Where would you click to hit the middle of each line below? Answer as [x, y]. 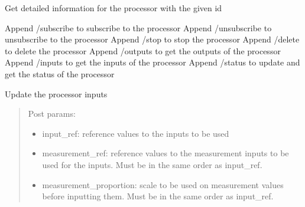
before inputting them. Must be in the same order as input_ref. [158, 196]
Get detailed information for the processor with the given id [113, 8]
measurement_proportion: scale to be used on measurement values [163, 184]
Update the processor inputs [56, 93]
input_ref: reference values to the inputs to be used [136, 133]
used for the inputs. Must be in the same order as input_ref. [152, 164]
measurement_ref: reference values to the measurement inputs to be [166, 153]
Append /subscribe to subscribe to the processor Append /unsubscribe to [138, 27]
